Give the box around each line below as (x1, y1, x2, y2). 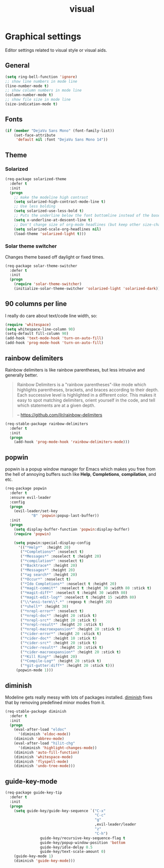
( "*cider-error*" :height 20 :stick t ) (20, 632, 102, 636)
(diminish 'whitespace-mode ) (14, 754, 73, 759)
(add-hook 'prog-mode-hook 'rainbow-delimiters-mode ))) (14, 440, 130, 445)
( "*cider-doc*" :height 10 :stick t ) (20, 636, 97, 641)
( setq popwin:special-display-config (14, 540, 91, 545)
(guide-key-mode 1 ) (14, 854, 54, 859)
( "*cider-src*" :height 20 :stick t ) (20, 640, 97, 645)
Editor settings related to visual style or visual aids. (5, 47, 107, 53)
